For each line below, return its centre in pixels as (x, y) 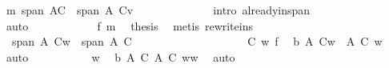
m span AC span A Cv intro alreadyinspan (158, 10)
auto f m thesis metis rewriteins (129, 25)
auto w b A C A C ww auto (120, 56)
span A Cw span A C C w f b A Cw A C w (197, 41)
